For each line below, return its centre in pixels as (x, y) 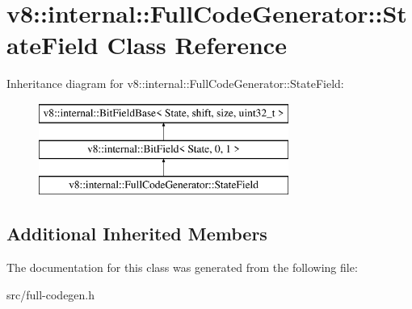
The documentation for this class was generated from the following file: (182, 267)
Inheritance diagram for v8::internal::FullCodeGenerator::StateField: (175, 84)
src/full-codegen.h (51, 294)
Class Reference (197, 45)
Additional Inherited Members (137, 234)
